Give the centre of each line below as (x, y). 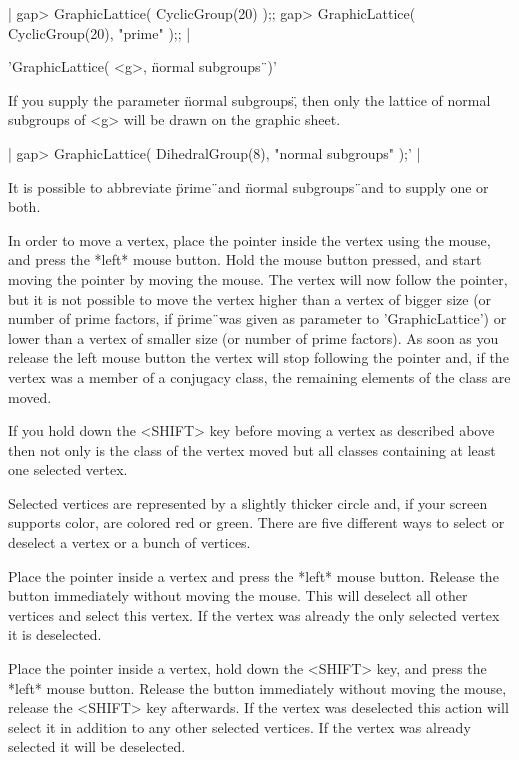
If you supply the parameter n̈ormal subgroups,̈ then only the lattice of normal (249, 99)
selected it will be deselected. (97, 746)
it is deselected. (55, 634)
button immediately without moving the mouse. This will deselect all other (238, 595)
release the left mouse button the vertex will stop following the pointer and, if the (258, 357)
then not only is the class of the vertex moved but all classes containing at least (252, 449)
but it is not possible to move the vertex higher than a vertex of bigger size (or (250, 298)
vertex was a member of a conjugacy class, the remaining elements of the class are (259, 376)
